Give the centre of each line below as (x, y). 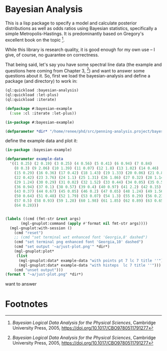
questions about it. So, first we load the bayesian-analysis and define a (78, 76)
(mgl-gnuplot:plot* (34, 251)
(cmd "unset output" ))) (39, 270)
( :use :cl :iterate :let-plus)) (43, 113)
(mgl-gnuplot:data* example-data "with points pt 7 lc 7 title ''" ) (91, 261)
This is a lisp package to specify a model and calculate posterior (71, 23)
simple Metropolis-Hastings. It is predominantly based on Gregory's (75, 33)
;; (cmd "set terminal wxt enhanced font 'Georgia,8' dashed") (81, 237)
